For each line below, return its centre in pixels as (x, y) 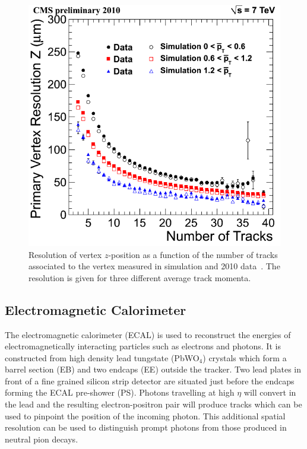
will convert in (270, 392)
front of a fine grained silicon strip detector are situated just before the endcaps (150, 380)
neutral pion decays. (42, 439)
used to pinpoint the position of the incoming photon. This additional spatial (145, 415)
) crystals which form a (245, 357)
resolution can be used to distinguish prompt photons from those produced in (146, 427)
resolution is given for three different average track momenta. (140, 277)
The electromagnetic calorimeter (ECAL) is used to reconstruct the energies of (148, 334)
